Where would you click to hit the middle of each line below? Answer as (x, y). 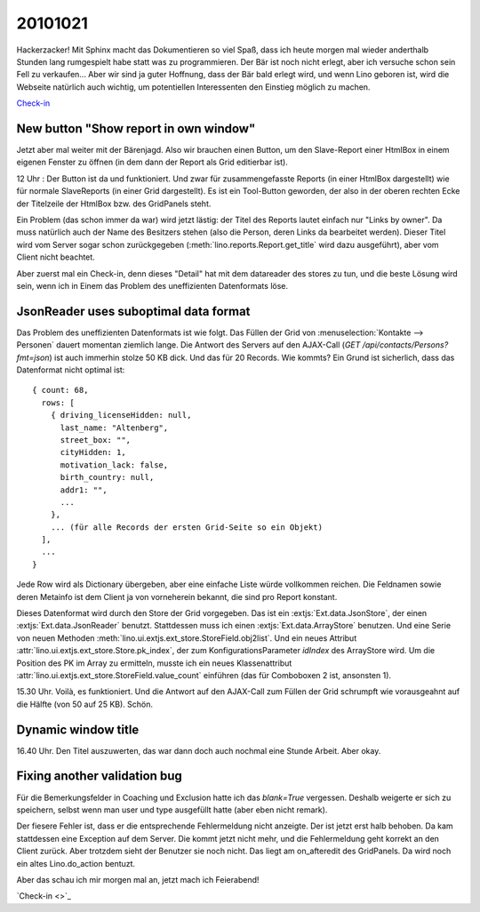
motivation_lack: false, (114, 465)
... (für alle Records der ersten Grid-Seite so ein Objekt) (187, 527)
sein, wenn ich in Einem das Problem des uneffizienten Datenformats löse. (152, 285)
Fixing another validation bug (99, 776)
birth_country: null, (107, 477)
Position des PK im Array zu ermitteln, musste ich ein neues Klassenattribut (154, 663)
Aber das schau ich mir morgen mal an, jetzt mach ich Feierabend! (138, 879)
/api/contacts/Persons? (405, 345)
